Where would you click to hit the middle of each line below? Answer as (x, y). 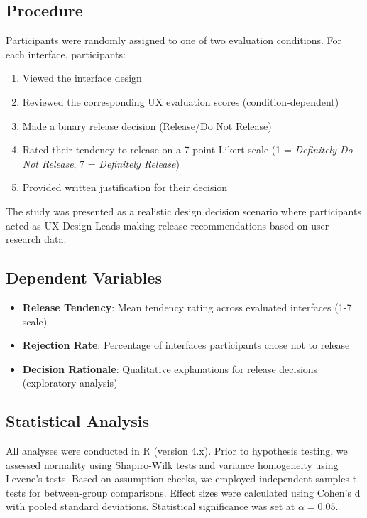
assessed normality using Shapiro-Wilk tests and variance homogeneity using (172, 464)
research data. (36, 239)
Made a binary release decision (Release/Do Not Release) (147, 125)
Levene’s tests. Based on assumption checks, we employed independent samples (177, 479)
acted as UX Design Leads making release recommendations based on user (168, 225)
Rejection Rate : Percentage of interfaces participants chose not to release (186, 345)
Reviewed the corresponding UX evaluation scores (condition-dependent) (181, 101)
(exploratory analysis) (70, 383)
